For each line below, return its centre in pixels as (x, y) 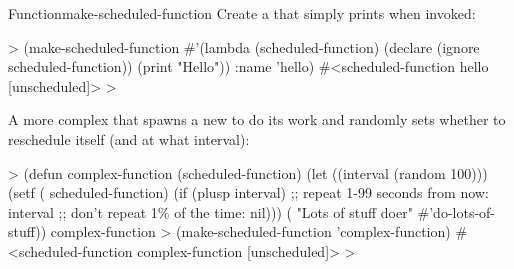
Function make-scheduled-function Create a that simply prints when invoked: (242, 13)
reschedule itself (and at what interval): (129, 138)
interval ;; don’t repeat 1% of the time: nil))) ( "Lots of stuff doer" (210, 211)
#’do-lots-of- (456, 211)
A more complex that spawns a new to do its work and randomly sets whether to (257, 119)
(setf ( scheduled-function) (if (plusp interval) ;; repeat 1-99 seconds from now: (248, 192)
